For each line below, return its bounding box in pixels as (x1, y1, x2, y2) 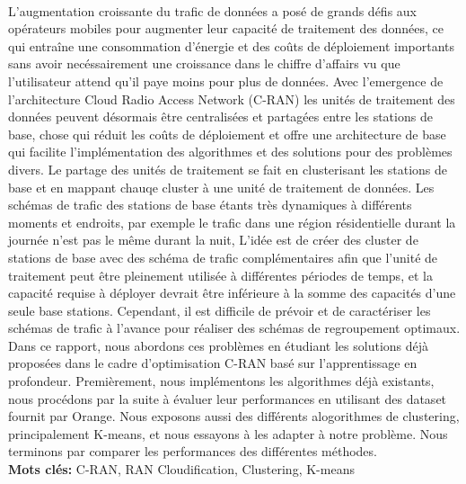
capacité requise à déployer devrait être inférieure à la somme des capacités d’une (8, 283, 456, 302)
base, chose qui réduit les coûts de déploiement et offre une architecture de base (8, 124, 446, 143)
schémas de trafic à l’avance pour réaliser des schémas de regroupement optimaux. (8, 318, 461, 337)
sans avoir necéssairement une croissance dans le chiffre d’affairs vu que (8, 54, 400, 73)
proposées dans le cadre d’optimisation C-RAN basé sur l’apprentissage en (8, 354, 418, 372)
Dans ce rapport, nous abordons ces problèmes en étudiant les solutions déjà (8, 336, 429, 354)
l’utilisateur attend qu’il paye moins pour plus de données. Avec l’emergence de (8, 71, 444, 90)
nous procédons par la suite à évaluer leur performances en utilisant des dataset (8, 389, 447, 408)
